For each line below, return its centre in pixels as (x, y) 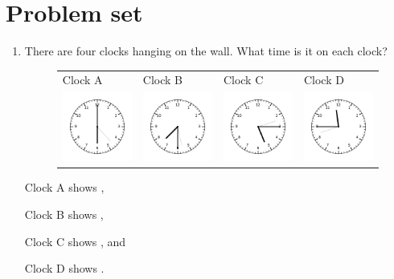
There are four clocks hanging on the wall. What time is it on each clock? (206, 51)
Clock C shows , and (75, 241)
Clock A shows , (64, 187)
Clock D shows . (64, 268)
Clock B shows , (64, 214)
